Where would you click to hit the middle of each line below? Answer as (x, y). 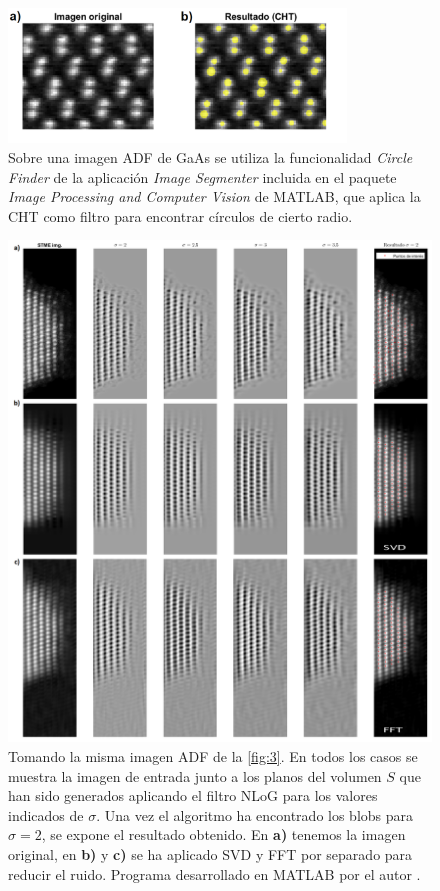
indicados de (46, 814)
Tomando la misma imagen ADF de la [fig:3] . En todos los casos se (213, 755)
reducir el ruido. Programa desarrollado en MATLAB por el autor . (214, 873)
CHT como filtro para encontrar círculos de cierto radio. (180, 215)
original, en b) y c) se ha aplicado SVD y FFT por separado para (210, 853)
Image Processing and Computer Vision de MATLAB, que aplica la (214, 196)
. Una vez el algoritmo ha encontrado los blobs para (255, 814)
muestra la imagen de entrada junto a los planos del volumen (195, 775)
